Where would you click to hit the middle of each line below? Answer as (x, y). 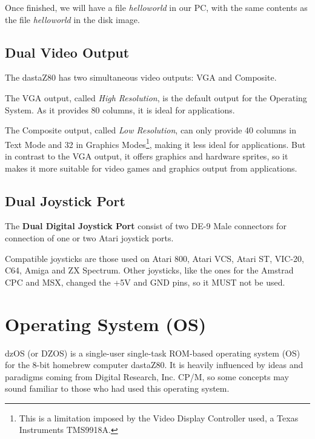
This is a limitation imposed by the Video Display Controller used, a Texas (159, 417)
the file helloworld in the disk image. (72, 19)
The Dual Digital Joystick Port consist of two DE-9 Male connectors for (146, 226)
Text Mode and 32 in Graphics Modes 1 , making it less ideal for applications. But (155, 143)
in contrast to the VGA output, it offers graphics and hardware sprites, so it (147, 156)
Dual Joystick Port (65, 200)
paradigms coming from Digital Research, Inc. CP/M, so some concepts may (147, 376)
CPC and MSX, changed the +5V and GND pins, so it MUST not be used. (145, 282)
